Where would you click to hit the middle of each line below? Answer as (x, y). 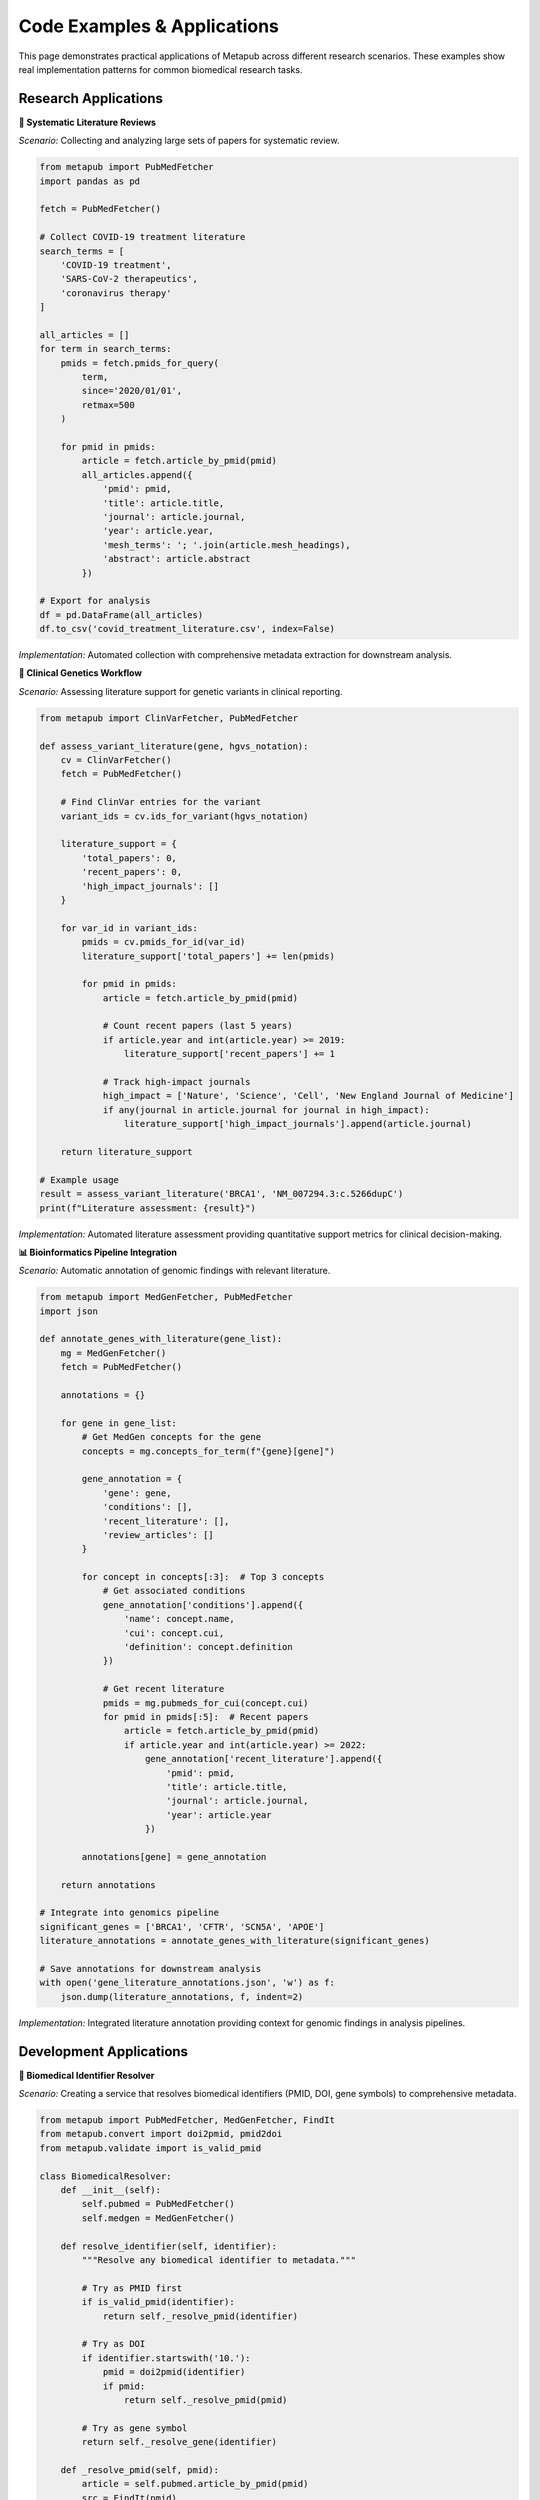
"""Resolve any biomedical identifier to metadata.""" (219, 2259)
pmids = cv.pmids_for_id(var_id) (163, 942)
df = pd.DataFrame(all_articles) (121, 614)
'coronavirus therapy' (116, 293)
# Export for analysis (95, 601)
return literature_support (127, 1151)
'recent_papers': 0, (132, 872)
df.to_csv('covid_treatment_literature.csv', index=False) (187, 629)
